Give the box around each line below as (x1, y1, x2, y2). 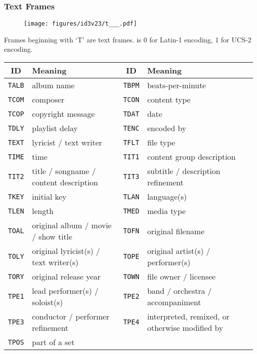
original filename (147, 225, 205, 237)
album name (32, 79, 75, 91)
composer (32, 94, 65, 106)
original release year (32, 271, 101, 283)
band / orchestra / (147, 285, 212, 297)
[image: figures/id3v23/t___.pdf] (24, 20, 137, 28)
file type (147, 137, 175, 148)
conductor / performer (32, 311, 110, 322)
